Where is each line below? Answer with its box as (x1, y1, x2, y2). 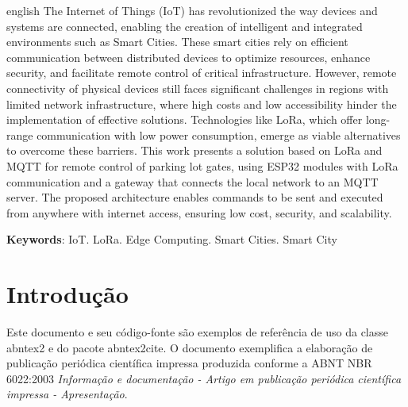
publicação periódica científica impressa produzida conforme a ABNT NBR (6, 355, 372, 371)
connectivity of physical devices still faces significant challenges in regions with (6, 79, 389, 96)
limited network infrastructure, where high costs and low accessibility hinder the (6, 95, 397, 112)
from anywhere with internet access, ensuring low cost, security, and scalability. (6, 204, 392, 221)
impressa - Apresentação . (6, 386, 128, 402)
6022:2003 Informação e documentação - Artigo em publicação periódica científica (6, 370, 402, 386)
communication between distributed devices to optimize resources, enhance (6, 48, 371, 65)
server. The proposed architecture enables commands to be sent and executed (6, 189, 383, 205)
